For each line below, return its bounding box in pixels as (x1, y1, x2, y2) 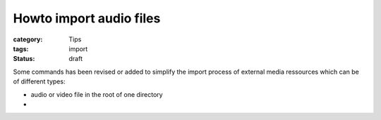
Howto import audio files (13, 11, 161, 26)
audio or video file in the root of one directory (30, 90, 163, 98)
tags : (13, 44, 29, 53)
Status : (13, 55, 35, 63)
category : (13, 35, 43, 44)
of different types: (13, 77, 66, 86)
